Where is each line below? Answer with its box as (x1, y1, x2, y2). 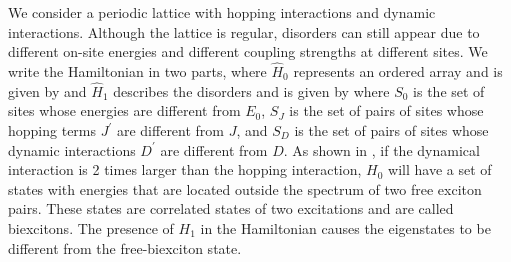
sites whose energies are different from (8, 100, 241, 121)
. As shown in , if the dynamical (283, 139, 480, 160)
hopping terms (8, 120, 97, 140)
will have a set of (388, 159, 492, 180)
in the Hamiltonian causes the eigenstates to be (200, 217, 491, 238)
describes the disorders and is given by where (113, 80, 390, 101)
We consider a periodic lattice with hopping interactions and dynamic (8, 2, 436, 22)
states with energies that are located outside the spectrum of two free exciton (8, 178, 482, 199)
